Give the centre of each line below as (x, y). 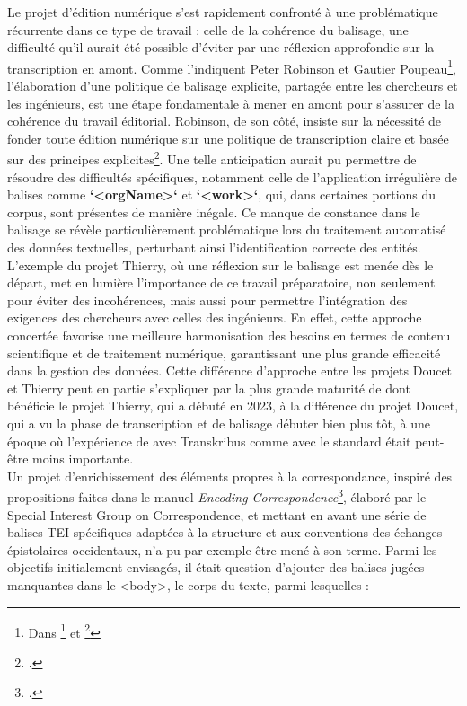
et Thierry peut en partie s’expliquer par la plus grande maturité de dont (209, 388)
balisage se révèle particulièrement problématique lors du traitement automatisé (227, 229)
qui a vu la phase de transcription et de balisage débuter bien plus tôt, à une (219, 423)
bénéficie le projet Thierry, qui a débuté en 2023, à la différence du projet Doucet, (233, 406)
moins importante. (83, 459)
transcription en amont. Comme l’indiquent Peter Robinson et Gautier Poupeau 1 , (232, 66)
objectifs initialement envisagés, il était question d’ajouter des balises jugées (216, 567)
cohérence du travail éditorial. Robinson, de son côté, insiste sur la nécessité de (225, 121)
